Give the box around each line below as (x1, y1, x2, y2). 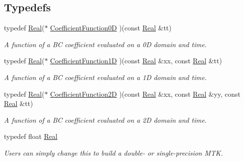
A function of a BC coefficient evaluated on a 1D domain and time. (4, 72, 207, 82)
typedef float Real (4, 131, 58, 141)
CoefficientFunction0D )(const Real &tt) (50, 23, 171, 33)
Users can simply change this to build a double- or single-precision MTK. (4, 147, 223, 158)
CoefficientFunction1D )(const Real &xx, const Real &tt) (50, 55, 222, 66)
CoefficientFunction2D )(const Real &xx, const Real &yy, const (50, 88, 241, 99)
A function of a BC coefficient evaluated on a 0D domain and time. (4, 39, 207, 49)
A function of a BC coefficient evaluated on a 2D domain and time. (4, 114, 207, 125)
